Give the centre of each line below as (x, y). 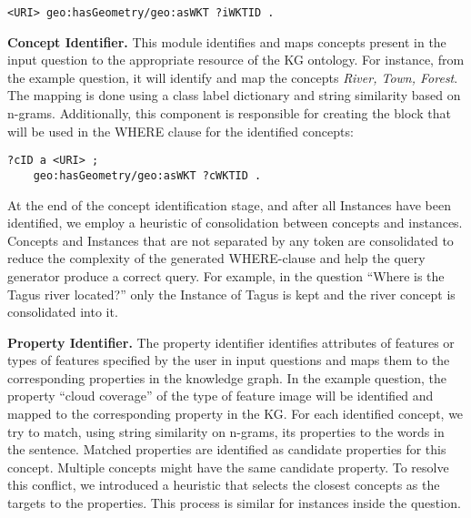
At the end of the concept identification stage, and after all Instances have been (229, 204)
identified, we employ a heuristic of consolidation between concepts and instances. (235, 223)
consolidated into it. (63, 312)
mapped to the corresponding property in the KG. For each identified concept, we (235, 414)
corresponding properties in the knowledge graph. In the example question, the (227, 377)
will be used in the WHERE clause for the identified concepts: (180, 131)
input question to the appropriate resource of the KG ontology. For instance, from (236, 60)
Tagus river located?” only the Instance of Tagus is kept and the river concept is (231, 294)
